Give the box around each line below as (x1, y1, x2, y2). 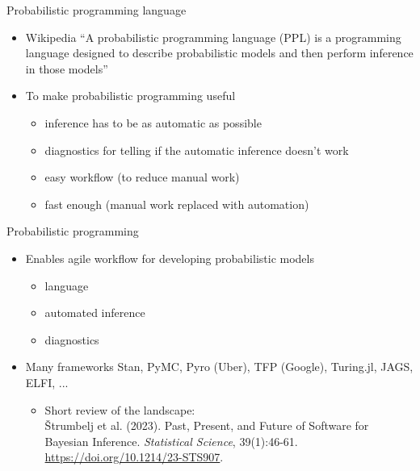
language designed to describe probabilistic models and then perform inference (25, 44, 414, 61)
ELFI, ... (25, 373, 69, 390)
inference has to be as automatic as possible (44, 114, 262, 131)
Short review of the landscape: (44, 401, 195, 418)
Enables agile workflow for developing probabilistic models (25, 249, 314, 266)
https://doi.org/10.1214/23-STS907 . (44, 448, 224, 465)
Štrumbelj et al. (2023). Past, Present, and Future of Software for (44, 417, 369, 434)
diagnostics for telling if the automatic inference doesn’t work (44, 141, 349, 158)
